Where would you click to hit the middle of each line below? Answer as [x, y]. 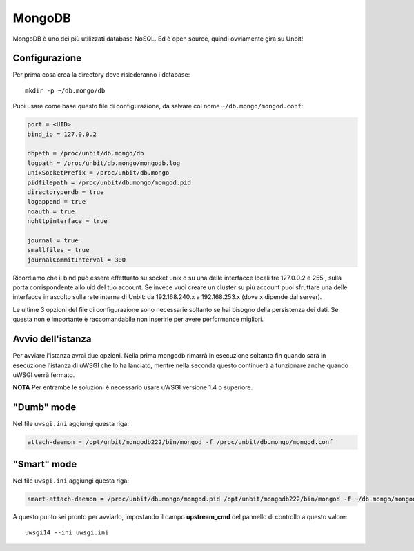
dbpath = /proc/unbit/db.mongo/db [86, 153]
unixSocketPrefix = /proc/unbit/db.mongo [98, 173]
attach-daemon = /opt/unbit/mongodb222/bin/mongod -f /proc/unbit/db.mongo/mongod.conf [180, 442]
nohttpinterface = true [68, 221]
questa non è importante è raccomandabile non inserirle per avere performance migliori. [138, 319]
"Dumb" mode [45, 407]
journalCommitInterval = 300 [77, 260]
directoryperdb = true [66, 192]
